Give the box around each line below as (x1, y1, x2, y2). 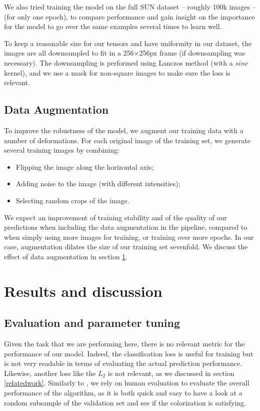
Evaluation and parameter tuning (4, 315, 180, 330)
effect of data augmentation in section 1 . (4, 251, 128, 261)
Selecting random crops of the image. (15, 195, 129, 205)
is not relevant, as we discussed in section (107, 367, 234, 378)
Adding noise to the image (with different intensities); (15, 178, 180, 189)
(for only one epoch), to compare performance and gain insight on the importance (4, 11, 255, 22)
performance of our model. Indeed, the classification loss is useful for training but (4, 348, 253, 358)
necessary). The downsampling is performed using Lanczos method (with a (4, 57, 233, 68)
